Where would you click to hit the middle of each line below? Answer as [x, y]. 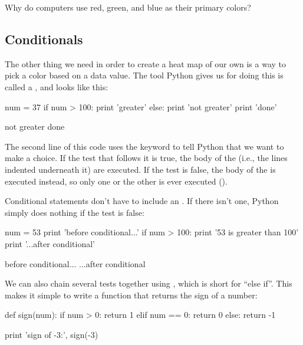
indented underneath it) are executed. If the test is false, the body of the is [140, 169]
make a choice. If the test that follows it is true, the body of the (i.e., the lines [146, 158]
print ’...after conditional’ [50, 243]
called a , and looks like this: [57, 86]
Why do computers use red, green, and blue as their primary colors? [128, 7]
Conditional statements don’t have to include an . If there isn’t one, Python [142, 201]
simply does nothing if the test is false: [75, 212]
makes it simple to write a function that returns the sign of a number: [131, 295]
